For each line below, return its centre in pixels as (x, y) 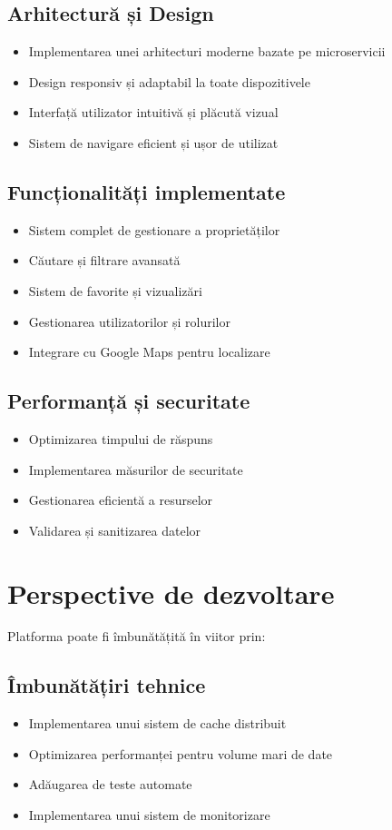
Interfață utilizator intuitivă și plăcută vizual (153, 112)
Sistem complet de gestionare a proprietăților (154, 229)
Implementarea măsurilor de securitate (136, 469)
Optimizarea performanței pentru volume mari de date (181, 753)
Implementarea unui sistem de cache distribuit (157, 723)
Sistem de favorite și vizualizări (115, 290)
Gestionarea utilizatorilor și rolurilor (129, 321)
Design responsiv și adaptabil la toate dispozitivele (169, 81)
